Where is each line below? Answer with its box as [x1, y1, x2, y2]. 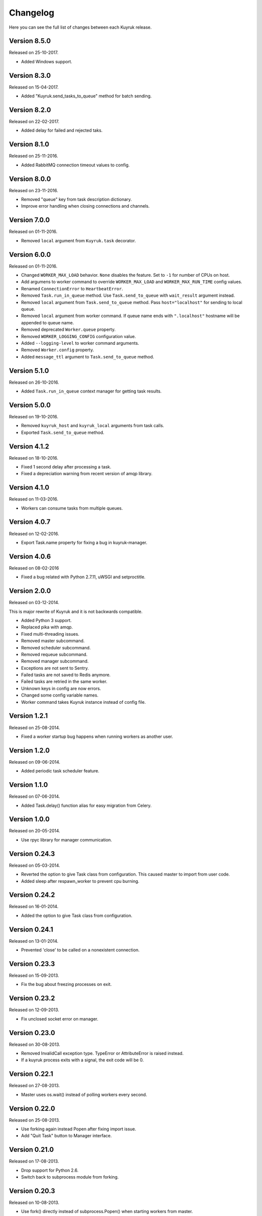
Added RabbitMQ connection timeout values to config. [21, 162, 130, 168]
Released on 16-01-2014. [9, 904, 59, 910]
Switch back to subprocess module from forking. [21, 1174, 119, 1180]
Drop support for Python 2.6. [21, 1167, 79, 1173]
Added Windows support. [21, 58, 72, 64]
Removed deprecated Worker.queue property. [21, 326, 116, 333]
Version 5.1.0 [9, 366, 49, 375]
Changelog [9, 7, 54, 18]
